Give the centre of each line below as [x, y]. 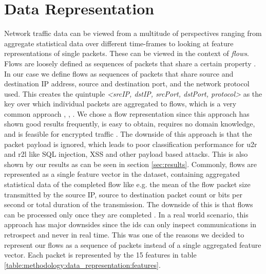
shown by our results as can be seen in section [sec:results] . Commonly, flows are [131, 164]
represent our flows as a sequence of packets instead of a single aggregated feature [133, 244]
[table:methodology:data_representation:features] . [82, 264]
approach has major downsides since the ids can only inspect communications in [130, 224]
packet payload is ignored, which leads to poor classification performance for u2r [131, 144]
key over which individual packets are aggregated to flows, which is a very [120, 104]
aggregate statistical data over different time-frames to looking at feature [119, 43]
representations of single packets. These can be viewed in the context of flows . [127, 53]
